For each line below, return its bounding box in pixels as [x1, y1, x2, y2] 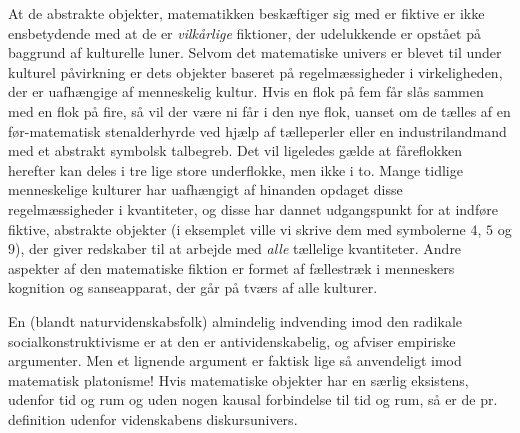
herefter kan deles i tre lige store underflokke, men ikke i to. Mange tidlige [8, 159, 463, 180]
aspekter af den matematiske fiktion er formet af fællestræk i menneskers [8, 257, 455, 278]
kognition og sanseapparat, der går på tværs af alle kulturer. [8, 277, 378, 298]
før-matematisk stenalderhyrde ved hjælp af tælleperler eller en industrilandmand [8, 120, 507, 141]
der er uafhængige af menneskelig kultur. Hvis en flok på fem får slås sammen [8, 81, 484, 102]
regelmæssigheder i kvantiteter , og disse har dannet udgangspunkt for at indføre [8, 198, 498, 219]
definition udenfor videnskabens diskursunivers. [8, 408, 298, 429]
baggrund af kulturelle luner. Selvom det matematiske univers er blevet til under [8, 42, 502, 63]
